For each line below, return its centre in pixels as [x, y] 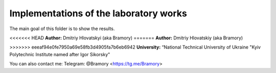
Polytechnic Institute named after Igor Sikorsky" [60, 54]
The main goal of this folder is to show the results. [62, 29]
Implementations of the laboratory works [98, 13]
